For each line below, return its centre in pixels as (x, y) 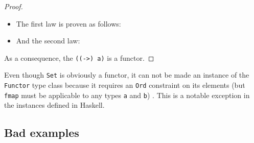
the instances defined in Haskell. (54, 105)
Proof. (14, 6)
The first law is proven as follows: (68, 23)
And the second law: (48, 41)
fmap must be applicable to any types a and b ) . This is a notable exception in (127, 95)
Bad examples (42, 133)
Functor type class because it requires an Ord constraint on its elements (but (125, 85)
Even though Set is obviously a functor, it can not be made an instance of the (127, 75)
